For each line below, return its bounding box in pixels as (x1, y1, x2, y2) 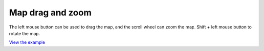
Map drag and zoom (9, 7, 92, 18)
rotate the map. (9, 30, 40, 36)
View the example (9, 39, 45, 45)
